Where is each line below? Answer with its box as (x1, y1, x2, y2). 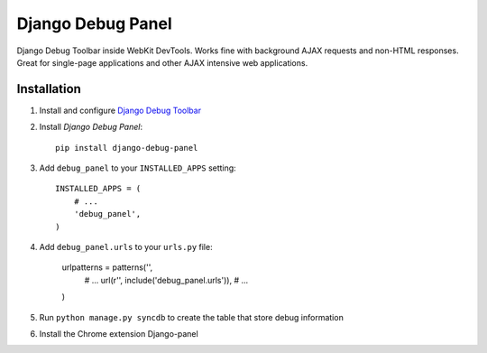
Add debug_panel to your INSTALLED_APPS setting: (39, 163, 236, 173)
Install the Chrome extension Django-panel (39, 328, 198, 339)
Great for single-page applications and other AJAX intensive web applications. (16, 57, 308, 68)
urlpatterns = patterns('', (61, 262, 153, 273)
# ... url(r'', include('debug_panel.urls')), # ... (84, 274, 249, 285)
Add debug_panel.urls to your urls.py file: (39, 241, 213, 252)
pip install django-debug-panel (55, 143, 198, 153)
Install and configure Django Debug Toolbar (39, 105, 202, 116)
